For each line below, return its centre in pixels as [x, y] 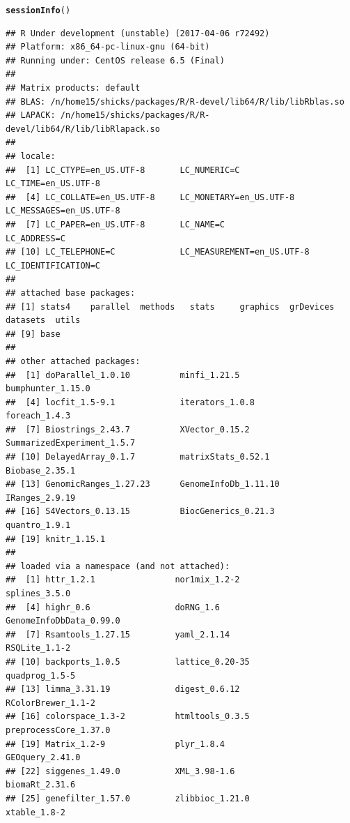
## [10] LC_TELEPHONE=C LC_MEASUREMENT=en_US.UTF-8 [158, 252]
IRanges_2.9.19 [41, 498]
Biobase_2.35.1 [41, 470]
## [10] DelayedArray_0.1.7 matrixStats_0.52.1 [138, 457]
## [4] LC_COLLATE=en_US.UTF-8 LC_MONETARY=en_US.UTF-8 [150, 197]
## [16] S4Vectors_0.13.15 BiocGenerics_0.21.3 [140, 512]
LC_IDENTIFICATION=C [53, 265]
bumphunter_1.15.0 [48, 389]
